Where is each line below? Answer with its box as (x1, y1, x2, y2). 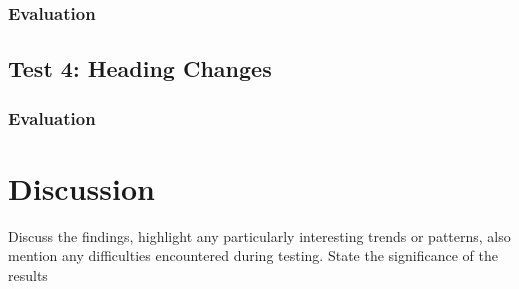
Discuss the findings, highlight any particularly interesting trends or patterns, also (8, 225, 511, 246)
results (8, 264, 48, 285)
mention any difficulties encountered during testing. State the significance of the (8, 245, 498, 266)
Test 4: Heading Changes (8, 53, 272, 84)
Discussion (8, 167, 155, 208)
